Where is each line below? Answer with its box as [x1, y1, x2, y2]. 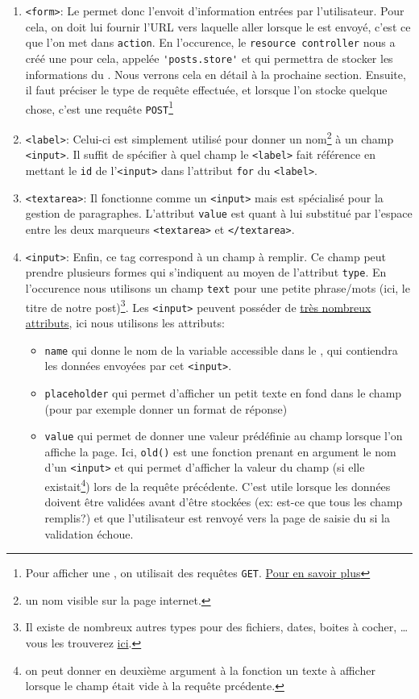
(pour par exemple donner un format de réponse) [44, 400, 288, 417]
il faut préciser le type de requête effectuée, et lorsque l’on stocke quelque [25, 81, 388, 98]
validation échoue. [44, 525, 134, 542]
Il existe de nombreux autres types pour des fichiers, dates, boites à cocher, [25, 618, 397, 635]
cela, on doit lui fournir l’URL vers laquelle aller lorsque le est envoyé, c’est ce [25, 18, 411, 35]
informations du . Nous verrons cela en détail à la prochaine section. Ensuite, [25, 65, 406, 82]
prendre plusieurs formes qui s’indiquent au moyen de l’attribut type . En [25, 264, 387, 281]
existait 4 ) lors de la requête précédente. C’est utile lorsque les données [44, 476, 391, 494]
